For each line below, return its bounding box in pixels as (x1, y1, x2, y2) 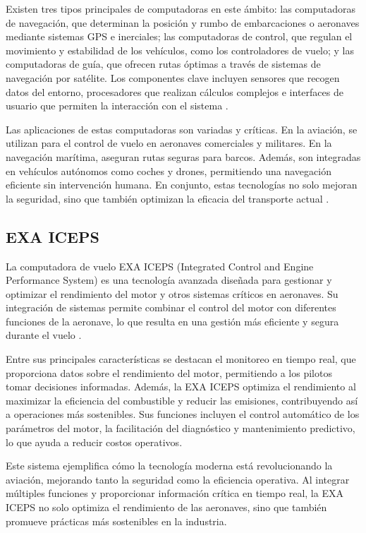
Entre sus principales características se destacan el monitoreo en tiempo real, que (6, 352, 356, 366)
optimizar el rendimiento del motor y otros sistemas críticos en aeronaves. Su (6, 286, 338, 301)
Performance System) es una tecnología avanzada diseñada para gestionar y (6, 273, 332, 287)
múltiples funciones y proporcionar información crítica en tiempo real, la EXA (6, 486, 343, 501)
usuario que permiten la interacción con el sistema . (6, 98, 228, 113)
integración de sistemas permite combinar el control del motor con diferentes (6, 300, 336, 315)
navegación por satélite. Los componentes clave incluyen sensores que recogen (6, 70, 340, 85)
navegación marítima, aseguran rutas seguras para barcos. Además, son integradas (6, 149, 361, 164)
